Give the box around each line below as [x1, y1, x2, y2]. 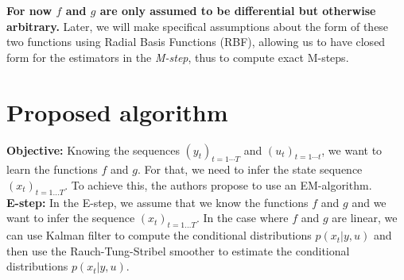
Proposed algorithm [6, 95, 228, 128]
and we [352, 194, 387, 210]
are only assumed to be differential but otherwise [99, 2, 376, 18]
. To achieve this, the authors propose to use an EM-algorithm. [64, 176, 372, 193]
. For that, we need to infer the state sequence [138, 161, 363, 178]
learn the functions [6, 161, 98, 178]
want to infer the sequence [6, 209, 135, 226]
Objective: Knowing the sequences [6, 141, 180, 158]
